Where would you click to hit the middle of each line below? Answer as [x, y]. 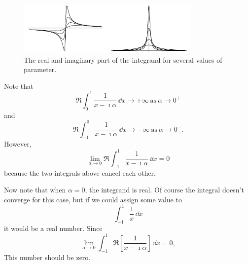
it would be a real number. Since [53, 228]
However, [18, 144]
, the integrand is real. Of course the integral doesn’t [164, 189]
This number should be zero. [47, 257]
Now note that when [35, 189]
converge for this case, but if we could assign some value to [93, 199]
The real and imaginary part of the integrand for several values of [123, 59]
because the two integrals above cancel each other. [80, 173]
